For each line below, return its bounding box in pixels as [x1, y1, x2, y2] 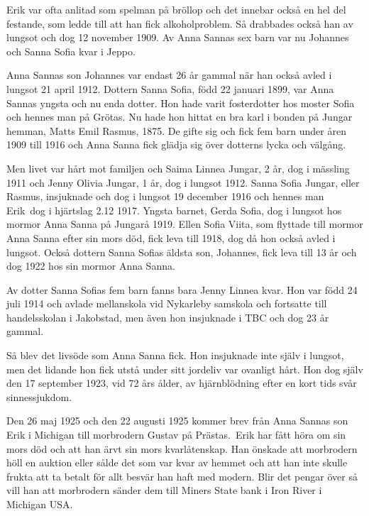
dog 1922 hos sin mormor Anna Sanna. [6, 258, 175, 273]
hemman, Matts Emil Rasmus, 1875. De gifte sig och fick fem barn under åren [6, 123, 346, 138]
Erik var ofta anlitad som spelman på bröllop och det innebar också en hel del [6, 2, 346, 16]
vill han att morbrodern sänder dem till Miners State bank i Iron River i [6, 483, 322, 498]
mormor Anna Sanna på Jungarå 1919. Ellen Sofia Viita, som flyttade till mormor [6, 216, 363, 231]
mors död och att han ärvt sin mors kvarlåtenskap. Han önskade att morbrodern [6, 441, 358, 456]
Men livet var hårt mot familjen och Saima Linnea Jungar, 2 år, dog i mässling [6, 160, 350, 175]
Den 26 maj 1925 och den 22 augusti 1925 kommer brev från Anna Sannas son [6, 413, 348, 428]
